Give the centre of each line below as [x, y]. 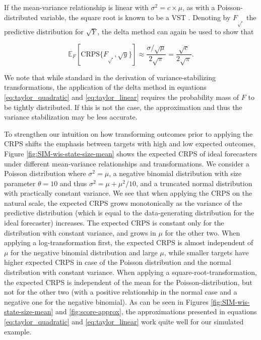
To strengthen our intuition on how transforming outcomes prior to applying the [128, 133]
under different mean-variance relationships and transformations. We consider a [127, 163]
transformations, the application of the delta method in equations [105, 87]
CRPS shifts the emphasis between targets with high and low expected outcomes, [130, 144]
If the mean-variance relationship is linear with [76, 7]
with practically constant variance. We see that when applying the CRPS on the [128, 193]
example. [18, 331]
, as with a [199, 7]
